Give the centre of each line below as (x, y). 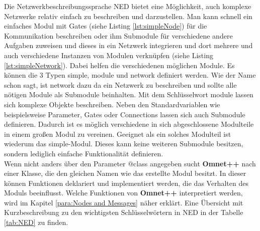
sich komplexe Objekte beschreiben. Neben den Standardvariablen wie (112, 104)
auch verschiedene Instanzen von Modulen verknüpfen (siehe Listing (109, 55)
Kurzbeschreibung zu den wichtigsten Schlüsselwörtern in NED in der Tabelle (124, 212)
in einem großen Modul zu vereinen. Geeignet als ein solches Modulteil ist (118, 134)
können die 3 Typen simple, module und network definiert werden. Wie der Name (130, 75)
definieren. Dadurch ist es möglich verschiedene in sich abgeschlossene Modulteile (129, 124)
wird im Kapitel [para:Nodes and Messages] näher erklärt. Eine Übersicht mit (124, 202)
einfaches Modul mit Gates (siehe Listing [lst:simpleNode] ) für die (106, 26)
